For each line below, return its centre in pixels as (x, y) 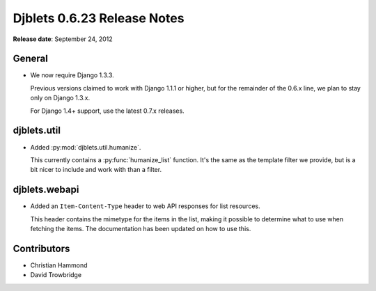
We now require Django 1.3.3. (72, 75)
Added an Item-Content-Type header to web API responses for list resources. (145, 206)
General (31, 59)
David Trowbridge (56, 275)
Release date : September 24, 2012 (63, 39)
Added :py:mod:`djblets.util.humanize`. (86, 147)
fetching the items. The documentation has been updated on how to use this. (141, 229)
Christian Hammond (59, 265)
